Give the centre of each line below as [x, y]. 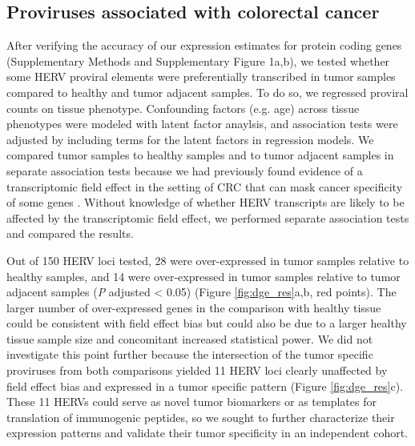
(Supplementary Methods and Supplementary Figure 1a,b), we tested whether [198, 60]
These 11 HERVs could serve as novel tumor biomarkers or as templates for [191, 402]
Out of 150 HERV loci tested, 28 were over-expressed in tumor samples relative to [208, 260]
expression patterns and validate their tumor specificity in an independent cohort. [207, 433]
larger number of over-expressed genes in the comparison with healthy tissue [194, 307]
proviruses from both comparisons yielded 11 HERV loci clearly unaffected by [197, 370]
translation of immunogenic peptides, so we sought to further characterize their [201, 417]
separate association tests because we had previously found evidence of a [185, 170]
